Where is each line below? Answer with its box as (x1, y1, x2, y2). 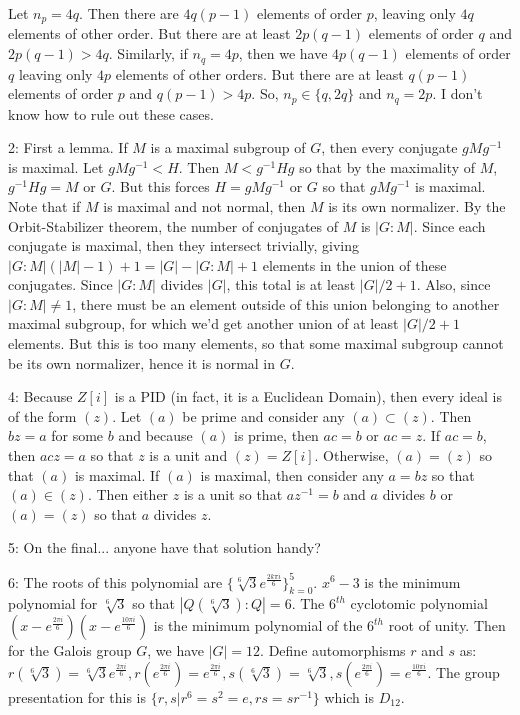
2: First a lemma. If (8, 137, 128, 158)
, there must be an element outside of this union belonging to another (72, 293, 500, 314)
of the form (8, 405, 77, 426)
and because (118, 425, 193, 446)
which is (324, 686, 374, 707)
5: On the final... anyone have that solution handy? (8, 537, 321, 558)
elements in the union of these (262, 254, 447, 275)
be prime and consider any (182, 405, 345, 426)
